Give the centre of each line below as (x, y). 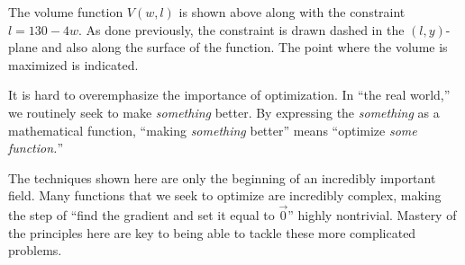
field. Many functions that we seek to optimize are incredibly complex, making (225, 195)
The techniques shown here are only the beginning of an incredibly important (222, 177)
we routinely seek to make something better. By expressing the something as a (224, 112)
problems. (35, 250)
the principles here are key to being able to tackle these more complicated (212, 232)
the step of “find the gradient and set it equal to (141, 215)
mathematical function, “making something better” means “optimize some (213, 130)
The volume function (66, 12)
